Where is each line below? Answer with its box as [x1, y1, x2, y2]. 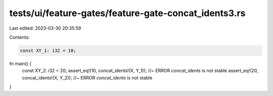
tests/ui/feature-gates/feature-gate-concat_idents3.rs [9, 8, 246, 19]
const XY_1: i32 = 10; [20, 48, 76, 53]
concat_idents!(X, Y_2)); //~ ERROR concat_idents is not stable [22, 74, 153, 80]
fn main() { [9, 60, 32, 66]
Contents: [9, 34, 30, 40]
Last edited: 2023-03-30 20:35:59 [9, 25, 81, 31]
